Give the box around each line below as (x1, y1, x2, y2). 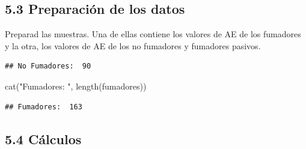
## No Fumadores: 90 (5, 62, 91, 71)
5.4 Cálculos (5, 129, 82, 148)
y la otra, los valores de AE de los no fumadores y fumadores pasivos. (5, 39, 261, 52)
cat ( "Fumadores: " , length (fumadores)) (5, 79, 147, 92)
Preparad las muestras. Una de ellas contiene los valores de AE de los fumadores (5, 28, 301, 40)
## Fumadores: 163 (5, 102, 82, 111)
